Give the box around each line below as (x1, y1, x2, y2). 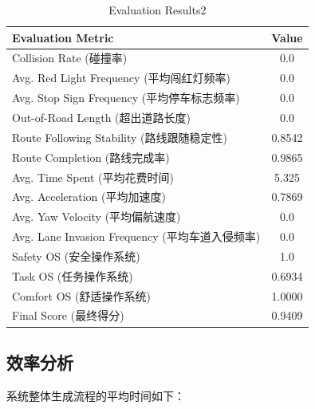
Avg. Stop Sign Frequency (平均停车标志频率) (12, 89, 240, 106)
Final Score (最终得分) (12, 307, 124, 324)
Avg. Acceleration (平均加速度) (12, 188, 166, 205)
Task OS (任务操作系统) (12, 267, 133, 284)
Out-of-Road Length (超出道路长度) (12, 108, 191, 125)
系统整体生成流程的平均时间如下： (6, 387, 185, 403)
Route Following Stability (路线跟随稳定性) (12, 128, 227, 145)
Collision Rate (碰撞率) (12, 49, 128, 66)
